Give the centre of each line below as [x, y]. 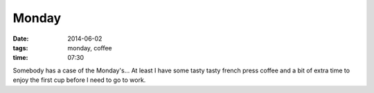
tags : [20, 48]
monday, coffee [90, 48]
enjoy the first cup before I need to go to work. [79, 80]
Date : [21, 39]
